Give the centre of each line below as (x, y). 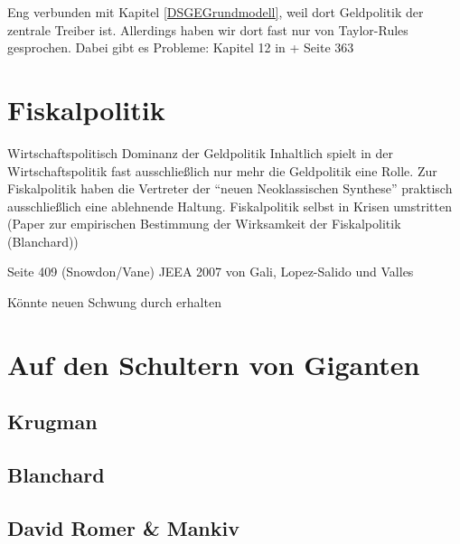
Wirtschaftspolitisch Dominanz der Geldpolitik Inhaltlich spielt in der (200, 152)
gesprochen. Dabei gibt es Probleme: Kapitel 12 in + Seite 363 (181, 47)
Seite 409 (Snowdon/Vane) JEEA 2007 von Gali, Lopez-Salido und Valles (211, 272)
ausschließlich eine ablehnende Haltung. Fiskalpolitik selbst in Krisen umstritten (230, 206)
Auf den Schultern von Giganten (214, 364)
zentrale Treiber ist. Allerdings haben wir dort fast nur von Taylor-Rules (208, 29)
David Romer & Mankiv (123, 527)
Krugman (52, 422)
